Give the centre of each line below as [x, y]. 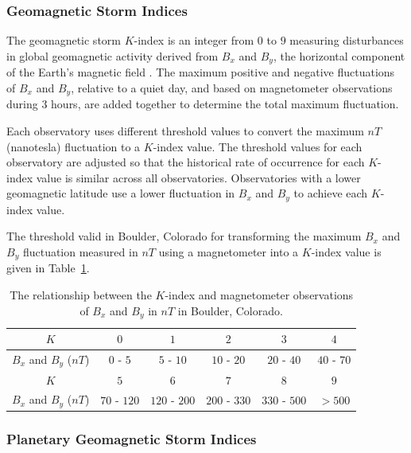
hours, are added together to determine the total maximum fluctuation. [225, 104]
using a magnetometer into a [229, 251]
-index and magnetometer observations [259, 294]
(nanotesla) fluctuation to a [74, 146]
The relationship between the [81, 294]
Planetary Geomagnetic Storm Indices [132, 439]
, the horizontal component [339, 55]
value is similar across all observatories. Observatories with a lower [198, 177]
